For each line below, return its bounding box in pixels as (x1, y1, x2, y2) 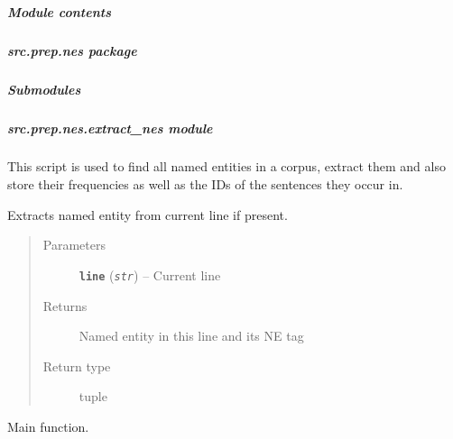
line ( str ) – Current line (79, 265, 221, 284)
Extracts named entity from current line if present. (7, 205, 288, 224)
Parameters (42, 235, 106, 254)
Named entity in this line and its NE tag (79, 326, 304, 345)
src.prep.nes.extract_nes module (7, 118, 213, 137)
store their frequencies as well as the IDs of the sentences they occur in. (7, 175, 403, 194)
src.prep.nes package (7, 41, 137, 59)
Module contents (7, 2, 111, 21)
